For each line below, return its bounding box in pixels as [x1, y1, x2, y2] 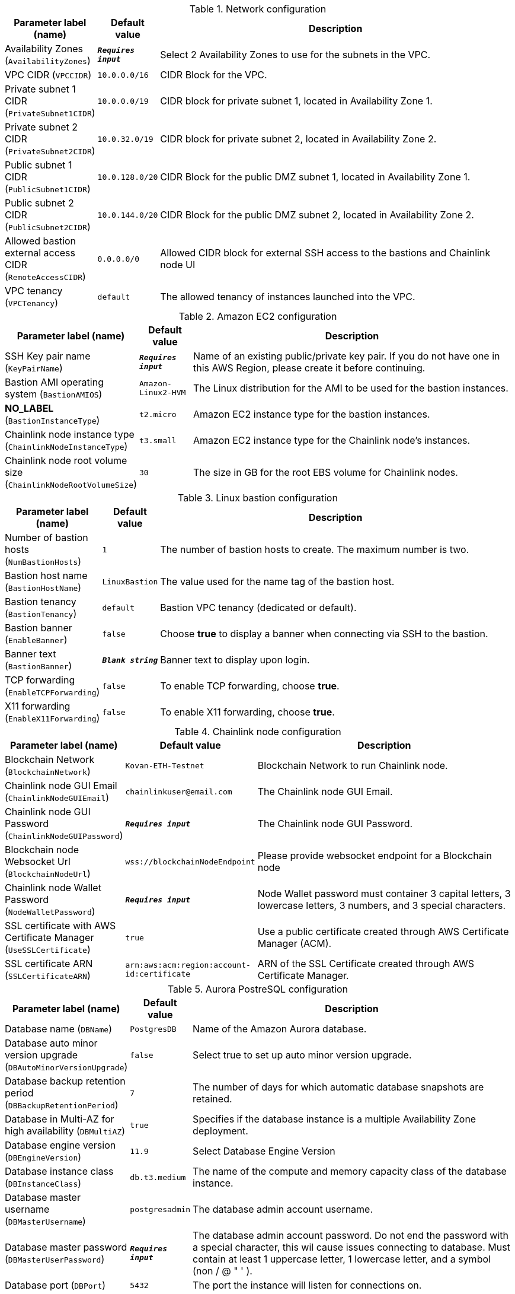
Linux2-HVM [139, 388, 186, 397]
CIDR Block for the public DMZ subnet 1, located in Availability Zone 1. [160, 171, 471, 183]
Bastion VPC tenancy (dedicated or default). [160, 602, 357, 613]
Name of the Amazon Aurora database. [193, 1023, 367, 1035]
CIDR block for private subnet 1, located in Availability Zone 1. [160, 95, 433, 107]
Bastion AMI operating [5, 376, 104, 388]
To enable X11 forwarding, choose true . [160, 706, 335, 718]
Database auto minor [5, 1037, 98, 1049]
